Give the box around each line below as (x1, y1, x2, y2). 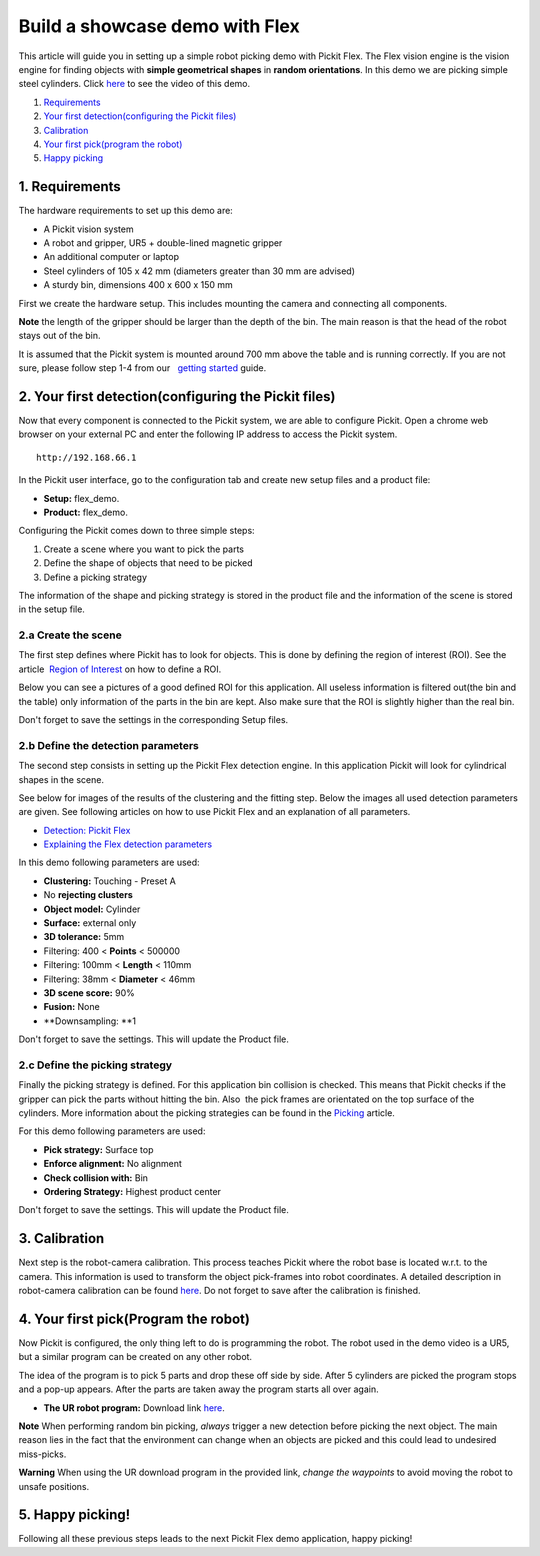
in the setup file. (18, 603, 85, 615)
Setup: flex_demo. (43, 492, 120, 504)
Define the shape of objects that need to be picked (43, 557, 254, 569)
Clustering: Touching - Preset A (43, 875, 177, 887)
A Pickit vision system (43, 223, 134, 235)
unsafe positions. (18, 1480, 90, 1492)
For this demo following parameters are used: (18, 1125, 206, 1137)
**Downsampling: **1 (43, 1015, 137, 1027)
